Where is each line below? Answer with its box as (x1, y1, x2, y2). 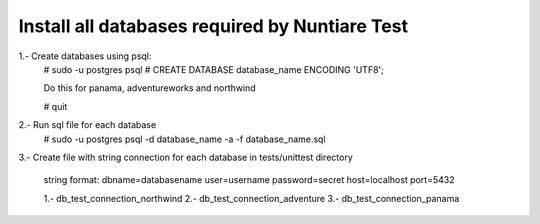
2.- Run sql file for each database (18, 119, 157, 131)
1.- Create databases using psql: (18, 50, 152, 62)
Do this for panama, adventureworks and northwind (43, 82, 256, 94)
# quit (43, 100, 68, 112)
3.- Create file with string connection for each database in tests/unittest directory (18, 151, 354, 163)
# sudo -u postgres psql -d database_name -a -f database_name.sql (43, 133, 326, 145)
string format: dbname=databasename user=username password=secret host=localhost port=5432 (43, 174, 455, 186)
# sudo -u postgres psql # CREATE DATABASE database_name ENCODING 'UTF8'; (43, 63, 384, 75)
